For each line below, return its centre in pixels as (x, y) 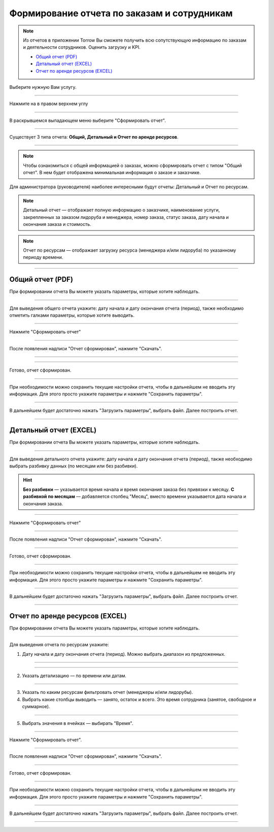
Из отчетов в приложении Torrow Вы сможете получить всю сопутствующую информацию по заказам (135, 40)
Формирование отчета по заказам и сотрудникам (121, 13)
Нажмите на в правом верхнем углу (49, 104)
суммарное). (36, 707)
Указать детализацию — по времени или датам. (74, 676)
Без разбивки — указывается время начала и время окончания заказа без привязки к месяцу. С (129, 489)
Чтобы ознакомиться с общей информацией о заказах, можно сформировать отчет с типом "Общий (132, 165)
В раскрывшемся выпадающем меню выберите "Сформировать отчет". (88, 120)
